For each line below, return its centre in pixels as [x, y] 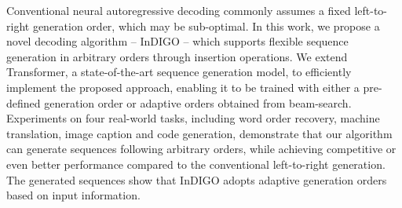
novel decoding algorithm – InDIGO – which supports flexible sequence [177, 41]
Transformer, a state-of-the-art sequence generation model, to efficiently [179, 72]
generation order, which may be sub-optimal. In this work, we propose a [206, 26]
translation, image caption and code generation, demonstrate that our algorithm [199, 133]
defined [24, 102]
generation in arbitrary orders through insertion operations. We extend [177, 56]
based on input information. [73, 195]
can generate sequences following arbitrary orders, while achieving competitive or [201, 149]
